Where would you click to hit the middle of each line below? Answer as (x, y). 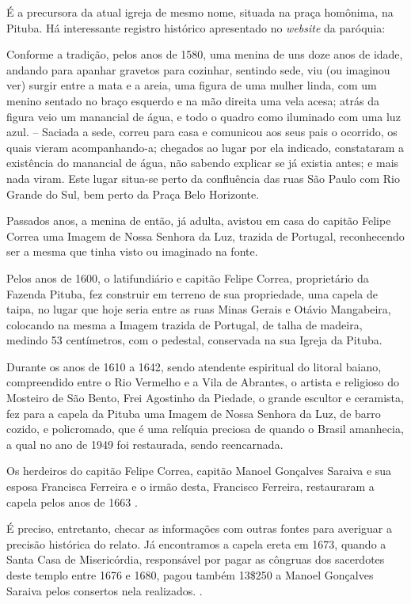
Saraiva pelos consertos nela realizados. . (105, 590)
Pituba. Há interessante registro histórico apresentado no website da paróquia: (196, 27)
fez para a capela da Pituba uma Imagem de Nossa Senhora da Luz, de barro (194, 413)
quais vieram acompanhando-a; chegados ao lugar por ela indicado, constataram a (205, 147)
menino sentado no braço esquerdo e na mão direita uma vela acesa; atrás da (193, 100)
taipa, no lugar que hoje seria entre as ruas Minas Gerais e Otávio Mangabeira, (199, 309)
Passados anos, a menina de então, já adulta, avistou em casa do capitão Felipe (199, 220)
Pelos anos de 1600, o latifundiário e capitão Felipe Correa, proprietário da (188, 277)
